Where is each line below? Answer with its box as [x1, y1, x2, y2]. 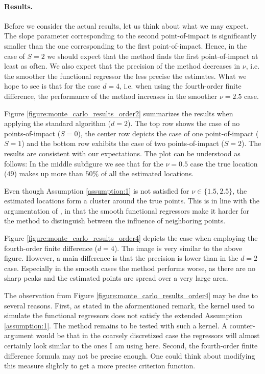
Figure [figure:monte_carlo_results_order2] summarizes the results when [4, 108, 233, 118]
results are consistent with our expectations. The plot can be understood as [4, 148, 240, 158]
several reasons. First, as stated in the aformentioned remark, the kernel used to [4, 300, 255, 310]
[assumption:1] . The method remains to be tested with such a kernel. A [4, 320, 227, 330]
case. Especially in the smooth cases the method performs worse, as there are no [4, 262, 256, 273]
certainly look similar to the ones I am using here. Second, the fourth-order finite [4, 340, 258, 351]
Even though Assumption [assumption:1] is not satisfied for [4, 185, 189, 196]
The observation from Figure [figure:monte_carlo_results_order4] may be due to [4, 290, 258, 301]
